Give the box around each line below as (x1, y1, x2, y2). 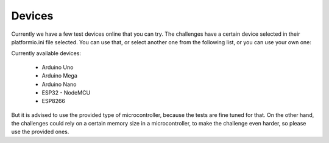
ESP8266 (41, 98, 65, 105)
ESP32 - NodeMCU (41, 88, 91, 96)
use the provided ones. (11, 128, 69, 136)
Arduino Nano (41, 81, 77, 88)
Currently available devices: (11, 50, 82, 57)
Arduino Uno (41, 64, 74, 71)
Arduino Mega (41, 72, 77, 79)
